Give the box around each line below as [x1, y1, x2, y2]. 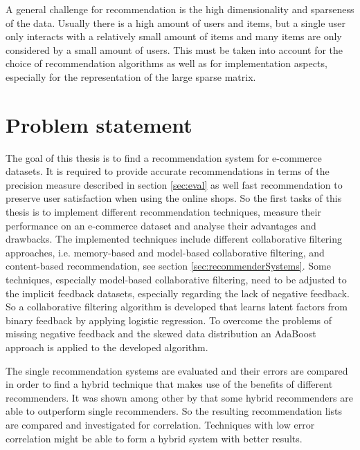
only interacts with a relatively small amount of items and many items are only [6, 29, 342, 44]
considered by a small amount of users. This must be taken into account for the [6, 42, 343, 57]
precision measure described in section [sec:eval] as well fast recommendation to [6, 177, 343, 191]
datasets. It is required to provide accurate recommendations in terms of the [6, 164, 330, 178]
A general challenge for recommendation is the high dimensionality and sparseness [6, 2, 354, 16]
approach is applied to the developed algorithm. [6, 340, 208, 354]
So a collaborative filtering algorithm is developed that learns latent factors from [6, 299, 348, 314]
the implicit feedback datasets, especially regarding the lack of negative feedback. [6, 285, 350, 300]
